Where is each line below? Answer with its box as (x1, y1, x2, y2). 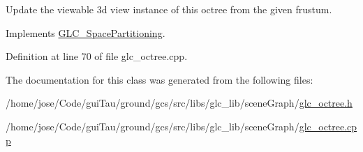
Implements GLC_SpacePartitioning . (6, 25, 165, 40)
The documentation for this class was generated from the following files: (6, 72, 313, 86)
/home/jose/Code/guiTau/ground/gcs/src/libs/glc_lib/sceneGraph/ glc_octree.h (6, 96, 353, 110)
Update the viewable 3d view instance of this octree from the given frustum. (6, 2, 332, 16)
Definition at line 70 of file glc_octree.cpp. (6, 49, 188, 63)
